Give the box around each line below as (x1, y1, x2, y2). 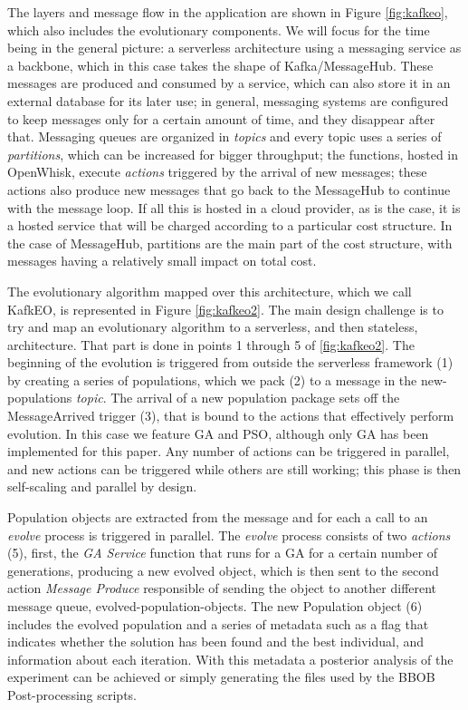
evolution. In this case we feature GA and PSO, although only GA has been (7, 423, 429, 443)
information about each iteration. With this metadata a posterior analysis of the (7, 649, 454, 668)
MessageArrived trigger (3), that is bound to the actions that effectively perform (7, 406, 454, 425)
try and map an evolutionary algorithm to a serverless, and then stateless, (7, 317, 418, 336)
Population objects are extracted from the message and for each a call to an (7, 508, 428, 527)
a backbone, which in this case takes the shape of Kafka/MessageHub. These (7, 55, 434, 74)
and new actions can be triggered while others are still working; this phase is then (7, 459, 462, 478)
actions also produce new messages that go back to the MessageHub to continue (7, 180, 451, 199)
